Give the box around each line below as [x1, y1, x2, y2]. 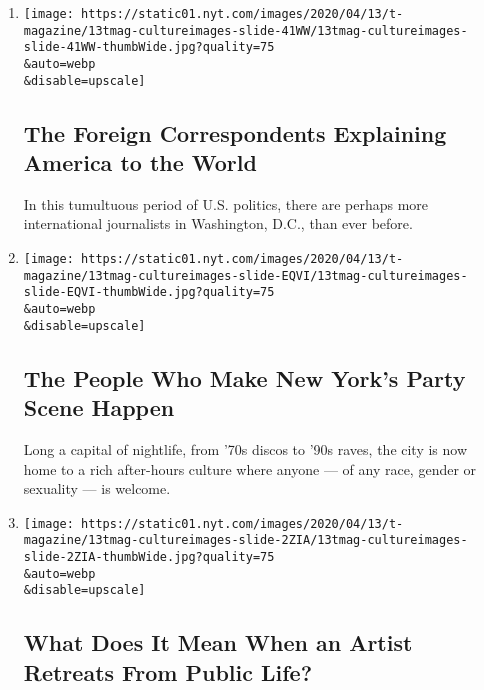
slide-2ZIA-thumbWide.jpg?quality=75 [23, 550, 275, 565]
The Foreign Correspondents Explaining [23, 117, 447, 148]
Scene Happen [23, 392, 175, 423]
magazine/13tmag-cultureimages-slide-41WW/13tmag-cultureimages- [23, 23, 468, 38]
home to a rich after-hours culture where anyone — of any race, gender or [23, 458, 477, 479]
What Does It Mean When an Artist [23, 627, 413, 658]
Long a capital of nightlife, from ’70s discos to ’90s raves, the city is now [23, 438, 468, 459]
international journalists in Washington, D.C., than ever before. [23, 213, 413, 234]
